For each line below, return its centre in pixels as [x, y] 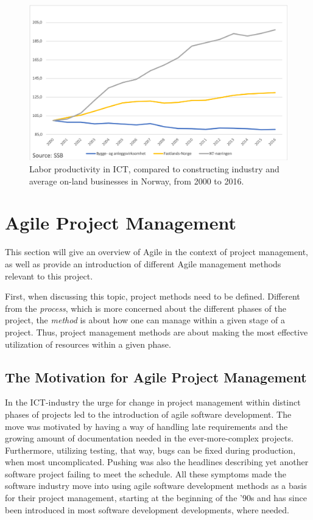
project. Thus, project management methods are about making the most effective [156, 332]
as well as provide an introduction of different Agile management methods [143, 263]
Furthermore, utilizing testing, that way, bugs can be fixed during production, [150, 450]
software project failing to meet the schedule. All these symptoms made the [146, 473]
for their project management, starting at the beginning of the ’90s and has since [156, 498]
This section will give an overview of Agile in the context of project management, [156, 252]
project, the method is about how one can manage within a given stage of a [145, 320]
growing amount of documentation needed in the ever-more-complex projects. [149, 438]
